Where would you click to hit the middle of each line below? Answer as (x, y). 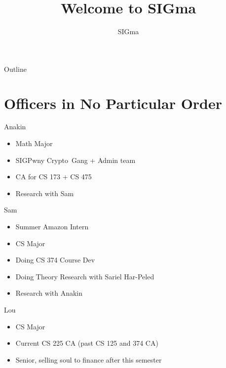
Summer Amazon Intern (52, 226)
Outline (15, 69)
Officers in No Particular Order (113, 103)
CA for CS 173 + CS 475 (54, 177)
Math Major (34, 143)
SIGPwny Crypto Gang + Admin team (75, 160)
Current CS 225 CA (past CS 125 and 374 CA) (87, 343)
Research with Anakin (49, 293)
